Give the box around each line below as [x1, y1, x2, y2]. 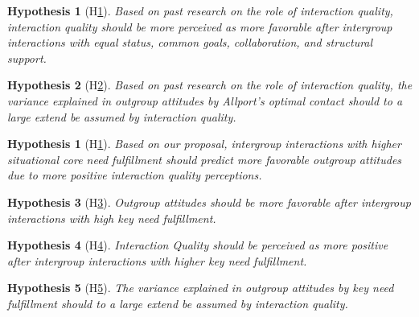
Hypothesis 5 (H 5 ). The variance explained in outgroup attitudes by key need [7, 279, 394, 296]
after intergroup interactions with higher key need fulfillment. [7, 252, 307, 269]
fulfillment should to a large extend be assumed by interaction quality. [7, 294, 348, 311]
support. [7, 49, 47, 66]
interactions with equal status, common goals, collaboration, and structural [7, 34, 373, 51]
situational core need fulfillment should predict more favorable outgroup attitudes [7, 150, 402, 167]
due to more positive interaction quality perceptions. [7, 167, 262, 183]
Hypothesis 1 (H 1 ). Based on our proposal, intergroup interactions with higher [7, 135, 401, 152]
